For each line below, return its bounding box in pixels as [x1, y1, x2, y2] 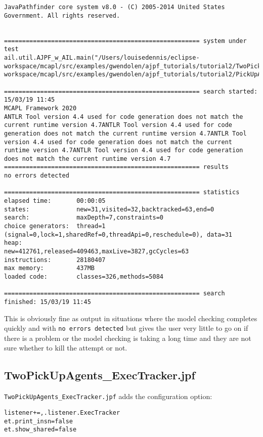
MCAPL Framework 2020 [4, 104, 77, 112]
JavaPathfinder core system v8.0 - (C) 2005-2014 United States [4, 4, 225, 11]
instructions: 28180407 [4, 256, 106, 264]
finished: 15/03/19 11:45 [4, 298, 91, 305]
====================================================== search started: [4, 88, 258, 95]
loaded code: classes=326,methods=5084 [4, 273, 163, 280]
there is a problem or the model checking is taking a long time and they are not [4, 332, 251, 343]
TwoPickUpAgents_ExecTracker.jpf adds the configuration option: [4, 391, 212, 402]
